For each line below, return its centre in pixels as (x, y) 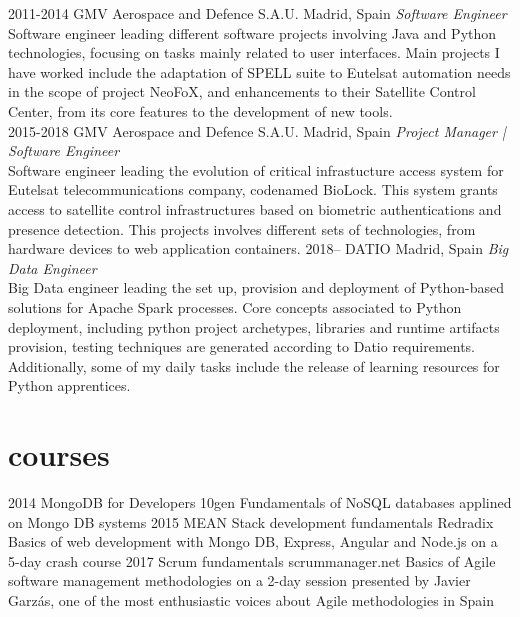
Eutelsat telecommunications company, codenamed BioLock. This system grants (253, 189)
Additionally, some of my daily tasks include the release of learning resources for (254, 365)
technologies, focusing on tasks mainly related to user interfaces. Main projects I (254, 52)
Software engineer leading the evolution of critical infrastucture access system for (256, 169)
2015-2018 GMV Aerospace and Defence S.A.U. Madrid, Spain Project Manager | (257, 130)
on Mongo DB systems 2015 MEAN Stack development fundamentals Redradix (251, 521)
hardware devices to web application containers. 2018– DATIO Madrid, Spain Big (258, 248)
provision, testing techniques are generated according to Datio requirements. (242, 346)
